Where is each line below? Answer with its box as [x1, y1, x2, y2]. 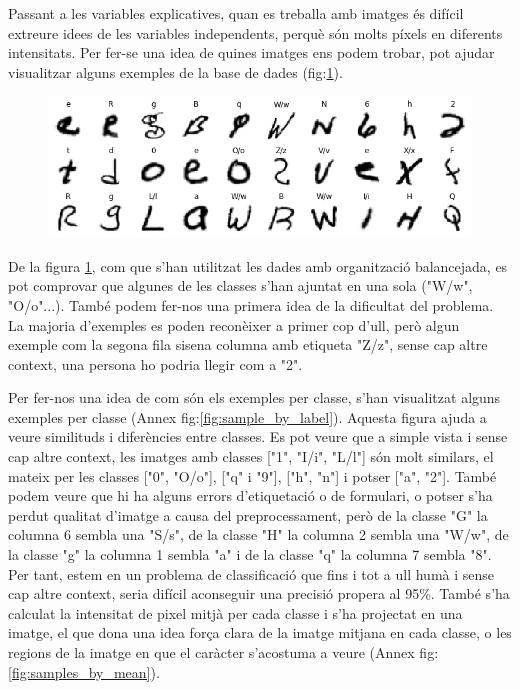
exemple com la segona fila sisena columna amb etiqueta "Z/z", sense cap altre [8, 334, 488, 355]
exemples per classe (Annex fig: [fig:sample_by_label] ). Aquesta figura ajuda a [8, 406, 487, 427]
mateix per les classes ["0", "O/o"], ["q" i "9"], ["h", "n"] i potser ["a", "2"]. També [8, 465, 497, 486]
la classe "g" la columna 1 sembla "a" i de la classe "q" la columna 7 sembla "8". [8, 544, 492, 565]
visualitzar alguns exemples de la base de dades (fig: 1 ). [8, 61, 343, 82]
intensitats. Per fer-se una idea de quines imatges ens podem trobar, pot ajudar [8, 42, 495, 63]
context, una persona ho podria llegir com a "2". [8, 353, 303, 374]
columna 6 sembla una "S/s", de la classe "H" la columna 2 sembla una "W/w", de [8, 524, 509, 545]
